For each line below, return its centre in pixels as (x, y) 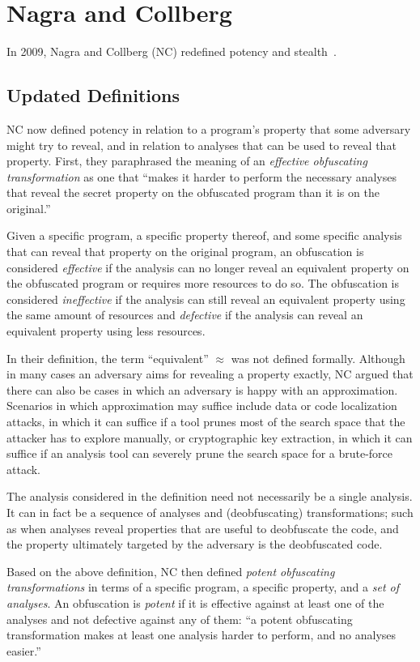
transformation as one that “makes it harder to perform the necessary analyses (202, 176)
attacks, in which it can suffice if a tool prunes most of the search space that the (206, 422)
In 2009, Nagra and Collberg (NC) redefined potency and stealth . (172, 51)
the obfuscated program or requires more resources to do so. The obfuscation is (203, 283)
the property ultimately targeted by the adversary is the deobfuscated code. (195, 544)
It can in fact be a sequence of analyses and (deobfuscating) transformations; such (210, 512)
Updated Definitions (93, 95)
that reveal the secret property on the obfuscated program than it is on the (193, 192)
